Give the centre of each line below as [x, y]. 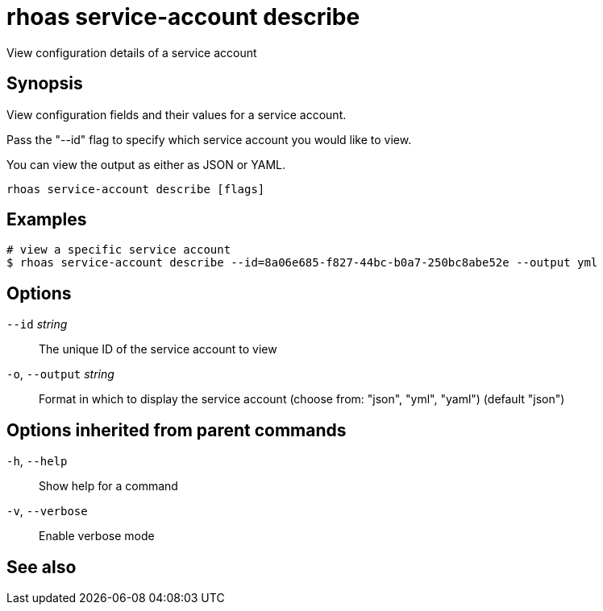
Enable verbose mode [97, 536]
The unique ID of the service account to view [158, 349]
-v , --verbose [47, 511]
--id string [37, 324]
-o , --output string [60, 374]
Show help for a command [108, 486]
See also [42, 567]
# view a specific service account [119, 250]
